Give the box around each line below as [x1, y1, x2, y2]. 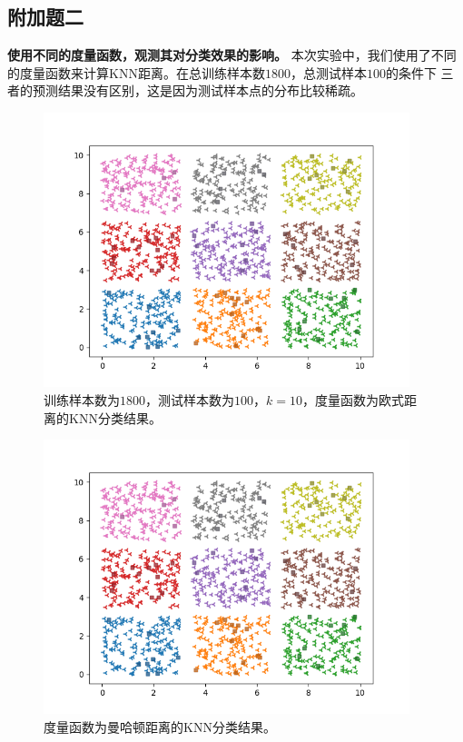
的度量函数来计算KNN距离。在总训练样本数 [7, 63, 265, 82]
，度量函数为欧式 [301, 390, 404, 409]
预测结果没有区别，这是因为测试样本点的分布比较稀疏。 [32, 81, 363, 100]
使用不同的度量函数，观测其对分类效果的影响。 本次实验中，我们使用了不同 [7, 45, 457, 64]
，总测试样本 [290, 63, 367, 82]
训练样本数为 [44, 390, 120, 409]
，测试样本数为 [145, 390, 234, 409]
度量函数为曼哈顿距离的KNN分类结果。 [44, 717, 276, 737]
